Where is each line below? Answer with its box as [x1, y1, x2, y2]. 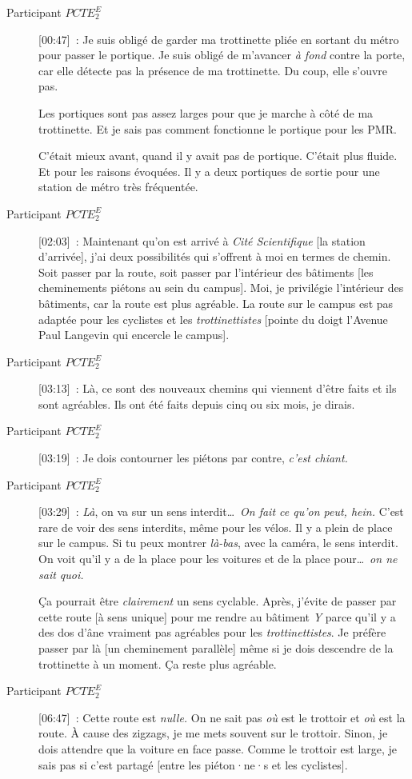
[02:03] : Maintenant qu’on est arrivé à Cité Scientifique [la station [38, 232, 366, 249]
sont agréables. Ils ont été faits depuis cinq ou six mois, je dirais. [38, 395, 355, 412]
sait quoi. [38, 565, 84, 582]
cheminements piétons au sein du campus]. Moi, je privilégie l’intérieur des [38, 279, 404, 296]
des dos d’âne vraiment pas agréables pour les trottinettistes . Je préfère [38, 624, 386, 641]
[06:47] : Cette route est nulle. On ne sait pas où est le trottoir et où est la [38, 709, 406, 725]
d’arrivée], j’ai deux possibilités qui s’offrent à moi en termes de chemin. [38, 248, 391, 265]
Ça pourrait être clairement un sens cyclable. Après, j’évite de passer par [38, 593, 397, 609]
